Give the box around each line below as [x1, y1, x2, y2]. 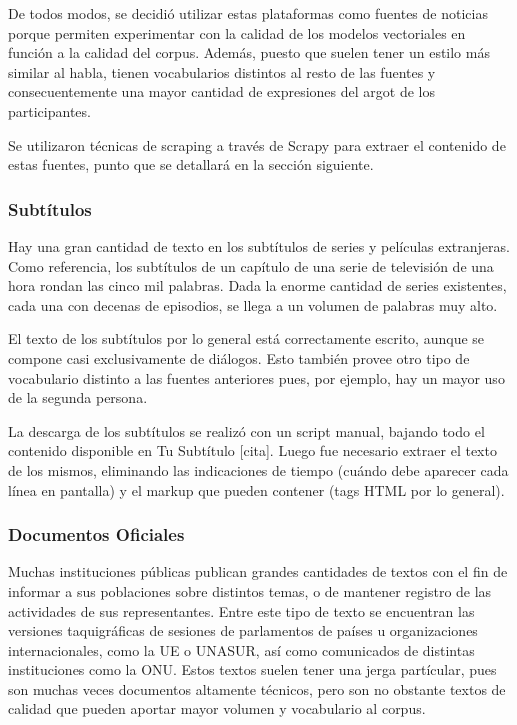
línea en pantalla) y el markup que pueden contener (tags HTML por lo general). [8, 479, 505, 500]
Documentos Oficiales [8, 522, 185, 547]
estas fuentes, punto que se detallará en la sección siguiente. [8, 154, 374, 175]
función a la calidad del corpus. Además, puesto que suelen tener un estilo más [8, 42, 490, 63]
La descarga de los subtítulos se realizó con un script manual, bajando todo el [8, 420, 485, 441]
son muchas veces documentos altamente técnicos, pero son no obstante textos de [8, 678, 506, 699]
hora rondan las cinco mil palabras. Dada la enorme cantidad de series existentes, [8, 275, 507, 296]
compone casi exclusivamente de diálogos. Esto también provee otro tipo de [8, 347, 470, 368]
